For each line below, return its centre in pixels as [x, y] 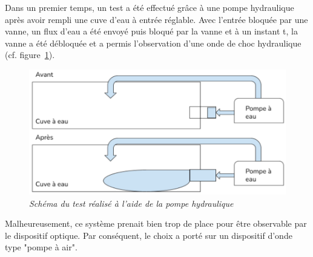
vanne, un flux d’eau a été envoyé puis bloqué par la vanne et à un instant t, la [151, 31]
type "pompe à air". [41, 247]
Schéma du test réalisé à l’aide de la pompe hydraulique [131, 203]
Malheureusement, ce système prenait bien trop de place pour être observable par [156, 223]
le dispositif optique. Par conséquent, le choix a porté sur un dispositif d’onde [149, 235]
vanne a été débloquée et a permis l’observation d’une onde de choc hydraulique [153, 43]
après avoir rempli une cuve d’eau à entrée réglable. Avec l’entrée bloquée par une [156, 19]
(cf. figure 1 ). [30, 55]
